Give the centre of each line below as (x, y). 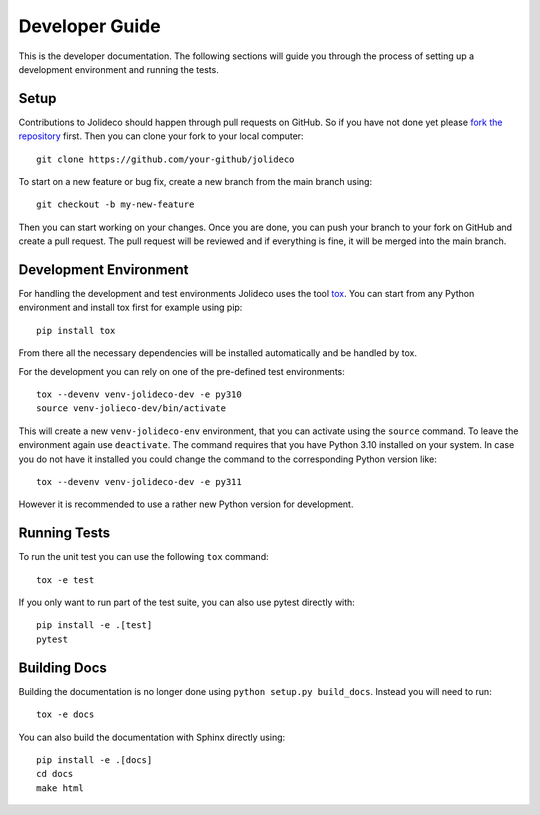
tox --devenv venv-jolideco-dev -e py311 (139, 481)
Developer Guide (89, 26)
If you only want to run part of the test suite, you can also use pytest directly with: (186, 602)
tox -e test (65, 579)
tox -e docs (65, 714)
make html (60, 788)
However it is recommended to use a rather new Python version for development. (186, 504)
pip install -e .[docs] (94, 759)
